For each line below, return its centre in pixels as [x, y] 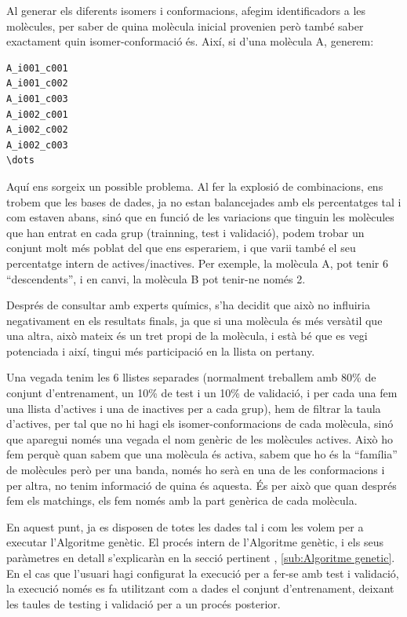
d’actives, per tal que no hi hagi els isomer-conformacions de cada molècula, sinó [200, 424]
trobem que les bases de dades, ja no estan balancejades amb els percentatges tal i [204, 201]
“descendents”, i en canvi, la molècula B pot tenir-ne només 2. [156, 278]
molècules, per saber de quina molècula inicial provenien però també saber [185, 26]
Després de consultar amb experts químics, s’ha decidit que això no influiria [188, 305]
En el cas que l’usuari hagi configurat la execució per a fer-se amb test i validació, [203, 573]
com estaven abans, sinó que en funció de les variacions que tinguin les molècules [200, 217]
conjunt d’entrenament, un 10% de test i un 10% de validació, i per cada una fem [202, 393]
